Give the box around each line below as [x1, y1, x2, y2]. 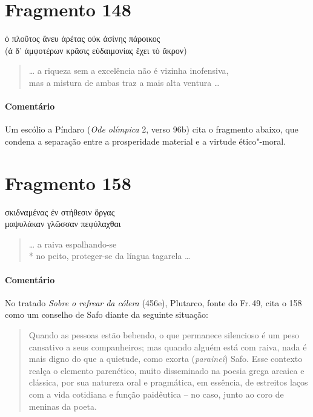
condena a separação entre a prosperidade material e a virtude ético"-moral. [5, 134, 286, 147]
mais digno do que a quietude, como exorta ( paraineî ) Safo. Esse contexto [28, 352, 303, 365]
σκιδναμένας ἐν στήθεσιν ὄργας [5, 205, 115, 218]
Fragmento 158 [5, 170, 131, 195]
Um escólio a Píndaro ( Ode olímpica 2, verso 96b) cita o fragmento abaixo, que [5, 123, 298, 136]
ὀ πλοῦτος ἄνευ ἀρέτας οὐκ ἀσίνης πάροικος [5, 32, 160, 45]
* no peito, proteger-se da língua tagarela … [28, 249, 191, 262]
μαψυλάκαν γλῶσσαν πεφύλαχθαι [5, 217, 121, 230]
